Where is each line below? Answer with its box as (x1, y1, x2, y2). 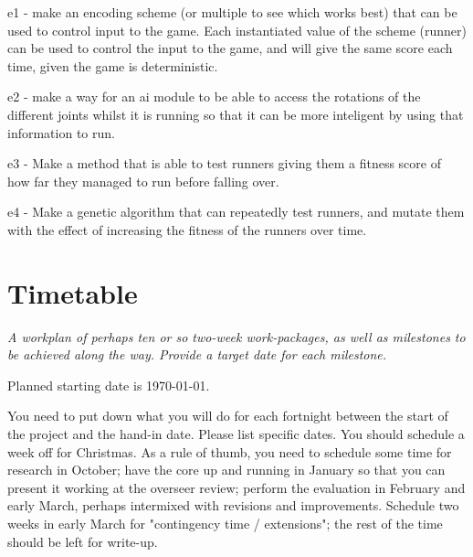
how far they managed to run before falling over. (7, 171, 279, 190)
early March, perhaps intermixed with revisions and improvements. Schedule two (7, 496, 459, 515)
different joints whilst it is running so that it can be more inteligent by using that (7, 104, 464, 123)
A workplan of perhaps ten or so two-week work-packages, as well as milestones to (7, 327, 466, 346)
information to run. (7, 123, 115, 142)
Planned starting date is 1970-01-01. (7, 375, 210, 394)
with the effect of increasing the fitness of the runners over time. (7, 220, 367, 239)
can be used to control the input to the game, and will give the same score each (7, 38, 453, 58)
